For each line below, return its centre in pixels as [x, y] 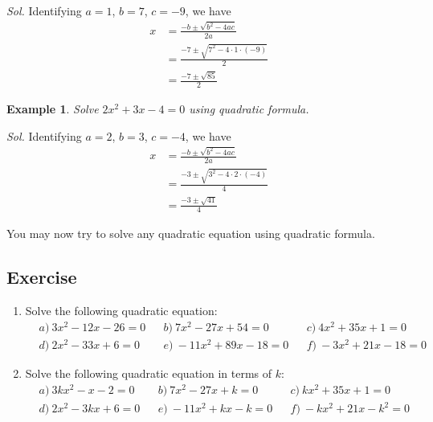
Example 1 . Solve [53, 108]
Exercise [42, 277]
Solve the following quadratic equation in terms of [149, 373]
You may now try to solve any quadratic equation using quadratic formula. [191, 234]
